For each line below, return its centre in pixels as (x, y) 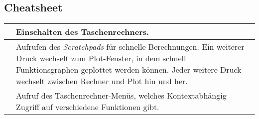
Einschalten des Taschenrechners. (83, 32)
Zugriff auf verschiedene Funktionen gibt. (88, 107)
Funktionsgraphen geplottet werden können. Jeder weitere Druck (129, 70)
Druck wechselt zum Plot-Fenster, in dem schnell (101, 58)
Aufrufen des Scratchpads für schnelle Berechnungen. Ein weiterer (130, 47)
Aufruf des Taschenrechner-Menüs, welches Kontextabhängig (121, 96)
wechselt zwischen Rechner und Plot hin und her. (102, 81)
